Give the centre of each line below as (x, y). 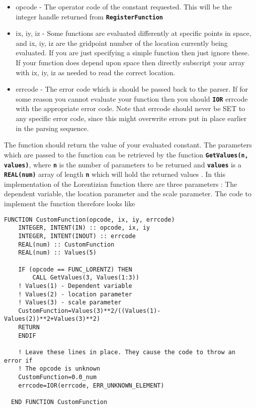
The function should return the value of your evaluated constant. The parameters (128, 145)
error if (18, 360)
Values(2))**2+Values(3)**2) (52, 319)
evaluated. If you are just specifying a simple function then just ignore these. (132, 53)
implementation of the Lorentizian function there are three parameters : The (121, 184)
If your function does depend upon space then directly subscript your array (130, 63)
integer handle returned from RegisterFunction (89, 16)
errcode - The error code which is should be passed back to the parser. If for (132, 89)
